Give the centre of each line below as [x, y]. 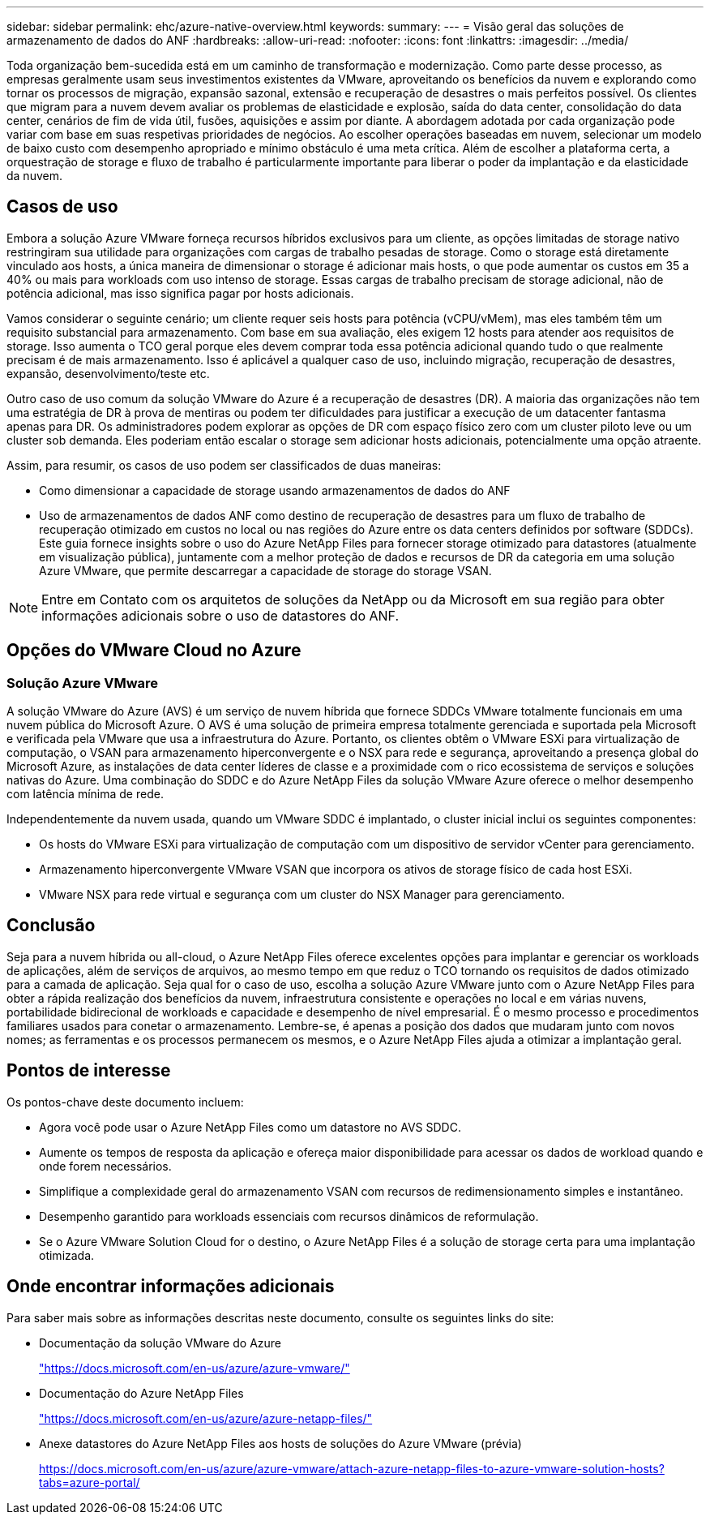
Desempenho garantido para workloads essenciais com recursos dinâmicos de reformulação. [289, 1216]
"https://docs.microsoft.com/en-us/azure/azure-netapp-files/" [206, 1418]
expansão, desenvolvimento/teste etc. [108, 373]
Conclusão [51, 926]
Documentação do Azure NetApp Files [141, 1393]
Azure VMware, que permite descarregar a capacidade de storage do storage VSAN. [265, 570]
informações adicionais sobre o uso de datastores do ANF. [220, 615]
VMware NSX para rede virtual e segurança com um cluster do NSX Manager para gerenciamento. [302, 895]
